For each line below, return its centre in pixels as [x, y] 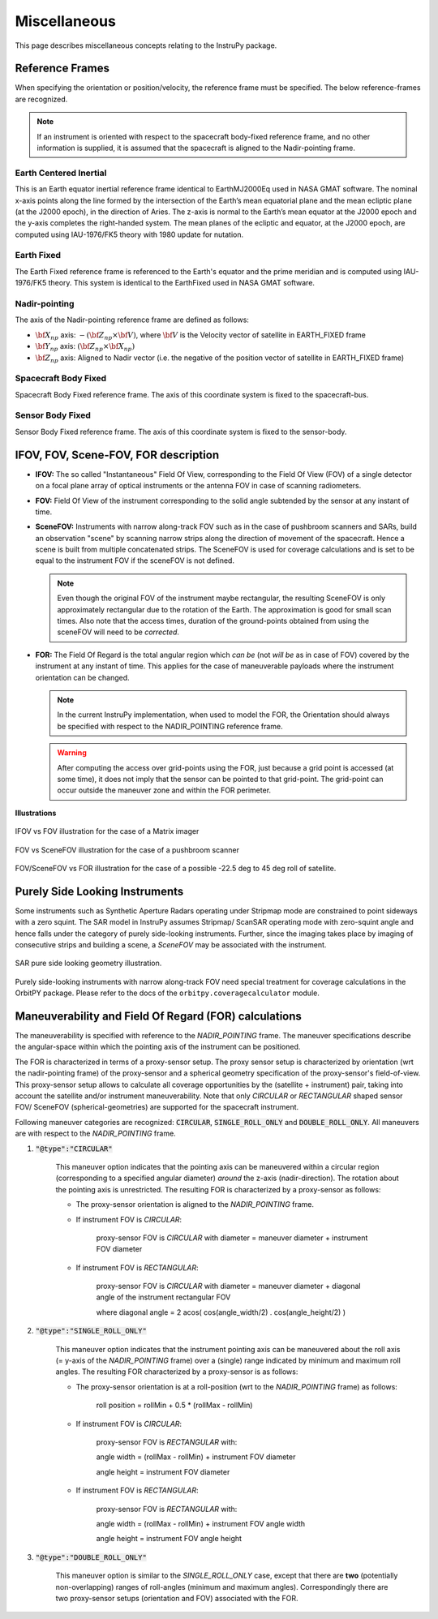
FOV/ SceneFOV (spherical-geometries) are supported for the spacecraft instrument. [157, 1107]
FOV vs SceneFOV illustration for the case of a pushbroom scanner [127, 850]
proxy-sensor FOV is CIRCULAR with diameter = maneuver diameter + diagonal [228, 1286]
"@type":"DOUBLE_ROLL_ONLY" [91, 1557]
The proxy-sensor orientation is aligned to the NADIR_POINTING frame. [195, 1205]
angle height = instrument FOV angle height [169, 1539]
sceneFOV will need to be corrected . [118, 632]
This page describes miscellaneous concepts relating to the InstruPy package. [146, 45]
